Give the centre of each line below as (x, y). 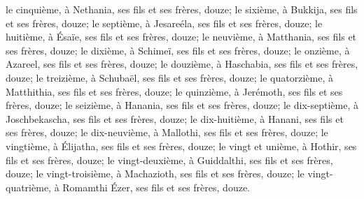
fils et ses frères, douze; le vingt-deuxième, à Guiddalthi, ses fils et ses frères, (169, 160)
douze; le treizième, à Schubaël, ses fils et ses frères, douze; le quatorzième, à (169, 77)
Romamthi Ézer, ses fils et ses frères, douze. (156, 187)
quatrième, (28, 187)
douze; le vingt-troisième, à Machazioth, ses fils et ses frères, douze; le (155, 174)
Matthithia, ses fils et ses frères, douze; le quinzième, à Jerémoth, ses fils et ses (174, 91)
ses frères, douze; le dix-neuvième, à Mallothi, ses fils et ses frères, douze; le (167, 132)
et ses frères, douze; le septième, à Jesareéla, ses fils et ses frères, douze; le (164, 23)
